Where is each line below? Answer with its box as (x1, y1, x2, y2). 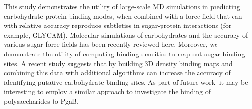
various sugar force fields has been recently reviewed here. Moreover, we (4, 39, 218, 49)
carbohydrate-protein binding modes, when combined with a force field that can (4, 11, 242, 21)
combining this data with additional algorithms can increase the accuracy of (4, 68, 231, 78)
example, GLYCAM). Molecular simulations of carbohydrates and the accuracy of (4, 29, 248, 40)
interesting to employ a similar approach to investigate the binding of (4, 86, 211, 96)
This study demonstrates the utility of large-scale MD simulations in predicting (4, 1, 240, 11)
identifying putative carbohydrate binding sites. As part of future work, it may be (4, 77, 248, 87)
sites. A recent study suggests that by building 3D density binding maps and (4, 58, 233, 68)
